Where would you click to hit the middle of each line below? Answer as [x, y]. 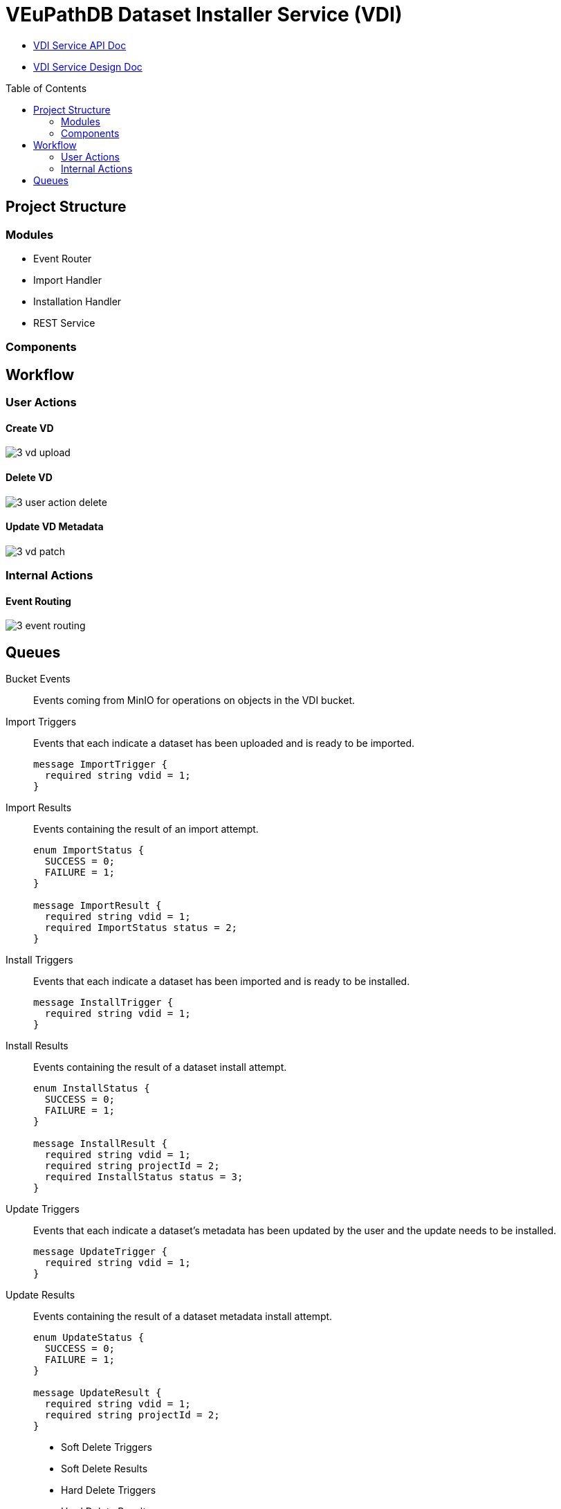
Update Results [40, 1295]
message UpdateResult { [98, 1393]
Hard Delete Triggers [109, 1490]
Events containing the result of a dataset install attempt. [160, 1067]
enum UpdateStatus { [89, 1338]
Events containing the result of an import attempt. [146, 829]
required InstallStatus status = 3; [144, 1177]
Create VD [30, 428]
